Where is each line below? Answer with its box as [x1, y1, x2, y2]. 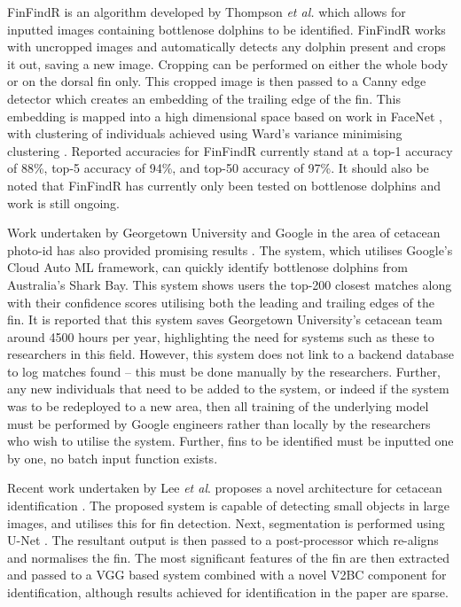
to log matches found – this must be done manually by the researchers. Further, [7, 362, 441, 380]
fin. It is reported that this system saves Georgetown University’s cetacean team [7, 310, 442, 329]
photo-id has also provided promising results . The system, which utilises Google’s [7, 240, 453, 259]
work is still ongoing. [7, 193, 120, 212]
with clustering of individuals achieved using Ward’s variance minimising [7, 124, 402, 143]
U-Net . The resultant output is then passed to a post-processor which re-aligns [7, 531, 439, 549]
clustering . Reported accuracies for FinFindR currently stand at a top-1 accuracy [7, 141, 453, 160]
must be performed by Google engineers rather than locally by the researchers [7, 414, 431, 432]
